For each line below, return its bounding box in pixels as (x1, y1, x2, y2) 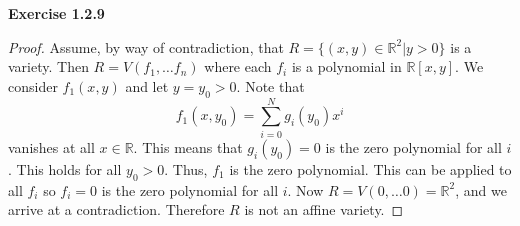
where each (204, 56, 272, 77)
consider (8, 75, 58, 96)
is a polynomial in (291, 56, 402, 77)
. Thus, (164, 158, 208, 179)
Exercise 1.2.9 (8, 3, 105, 23)
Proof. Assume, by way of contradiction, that (8, 36, 284, 57)
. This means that (133, 136, 243, 157)
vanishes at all (8, 136, 95, 157)
